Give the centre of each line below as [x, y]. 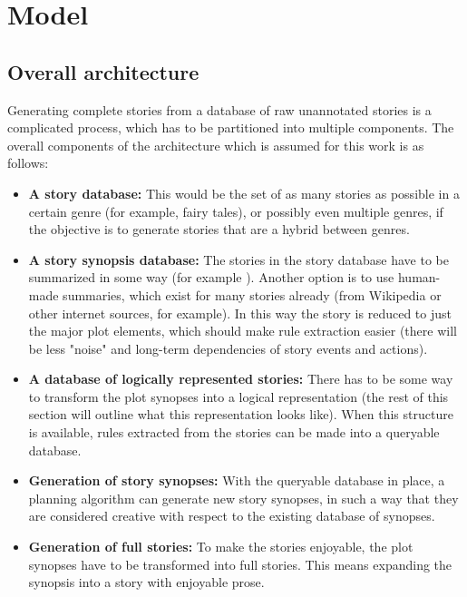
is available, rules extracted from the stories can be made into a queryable [234, 432]
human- [419, 277]
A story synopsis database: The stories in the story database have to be [238, 259]
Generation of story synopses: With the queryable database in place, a [237, 480]
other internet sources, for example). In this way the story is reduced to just [240, 313]
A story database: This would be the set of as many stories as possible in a [244, 193]
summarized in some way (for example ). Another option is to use [211, 277]
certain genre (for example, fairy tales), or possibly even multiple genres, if [236, 211]
